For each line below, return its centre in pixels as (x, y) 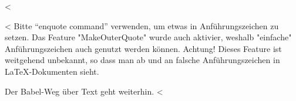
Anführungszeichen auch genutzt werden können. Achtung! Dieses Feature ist (143, 48)
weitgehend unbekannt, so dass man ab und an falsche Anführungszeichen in (142, 60)
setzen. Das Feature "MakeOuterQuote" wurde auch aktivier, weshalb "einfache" (148, 37)
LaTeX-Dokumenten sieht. (52, 71)
